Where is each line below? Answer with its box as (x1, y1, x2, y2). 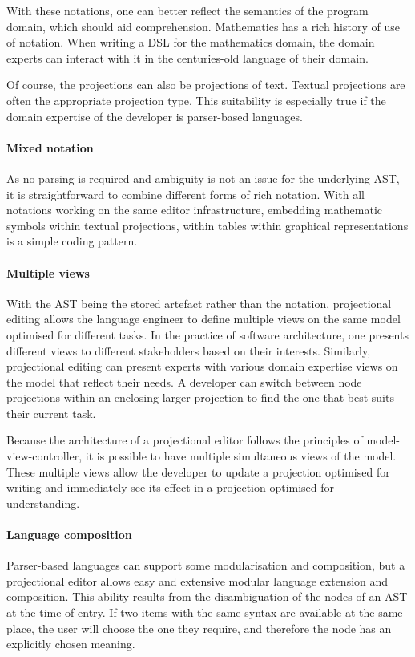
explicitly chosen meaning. (6, 635, 135, 652)
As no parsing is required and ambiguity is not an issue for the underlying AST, (6, 169, 400, 186)
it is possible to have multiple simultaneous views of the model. (85, 448, 397, 464)
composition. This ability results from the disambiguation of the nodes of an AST (6, 588, 408, 605)
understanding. (6, 494, 80, 511)
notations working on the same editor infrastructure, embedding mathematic (6, 201, 383, 218)
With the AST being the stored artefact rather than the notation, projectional (6, 294, 392, 311)
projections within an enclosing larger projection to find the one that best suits (6, 389, 394, 406)
